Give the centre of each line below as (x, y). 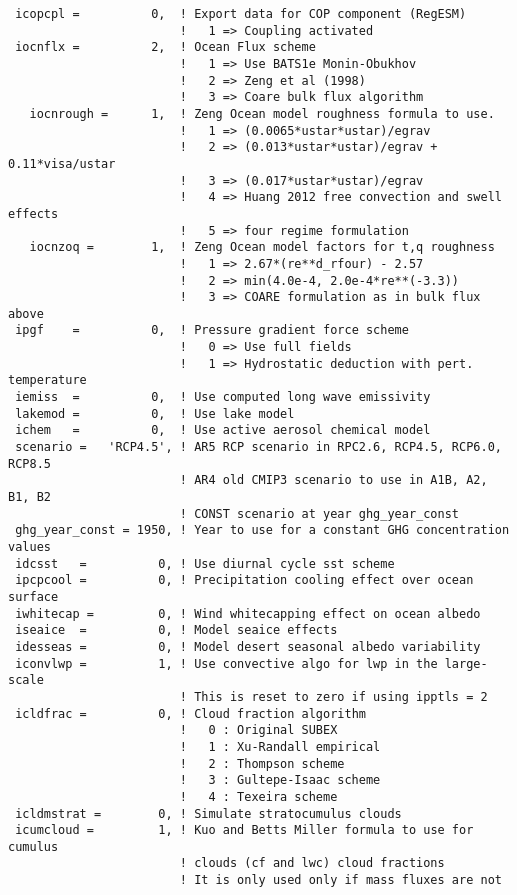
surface (33, 596)
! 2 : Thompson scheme (262, 763)
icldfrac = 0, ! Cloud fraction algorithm (190, 713)
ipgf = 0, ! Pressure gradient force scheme (212, 330)
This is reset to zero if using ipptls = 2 (341, 696)
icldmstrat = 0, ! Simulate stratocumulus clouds (208, 813)
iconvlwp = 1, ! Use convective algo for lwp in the (226, 663)
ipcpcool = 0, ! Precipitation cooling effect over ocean (244, 580)
